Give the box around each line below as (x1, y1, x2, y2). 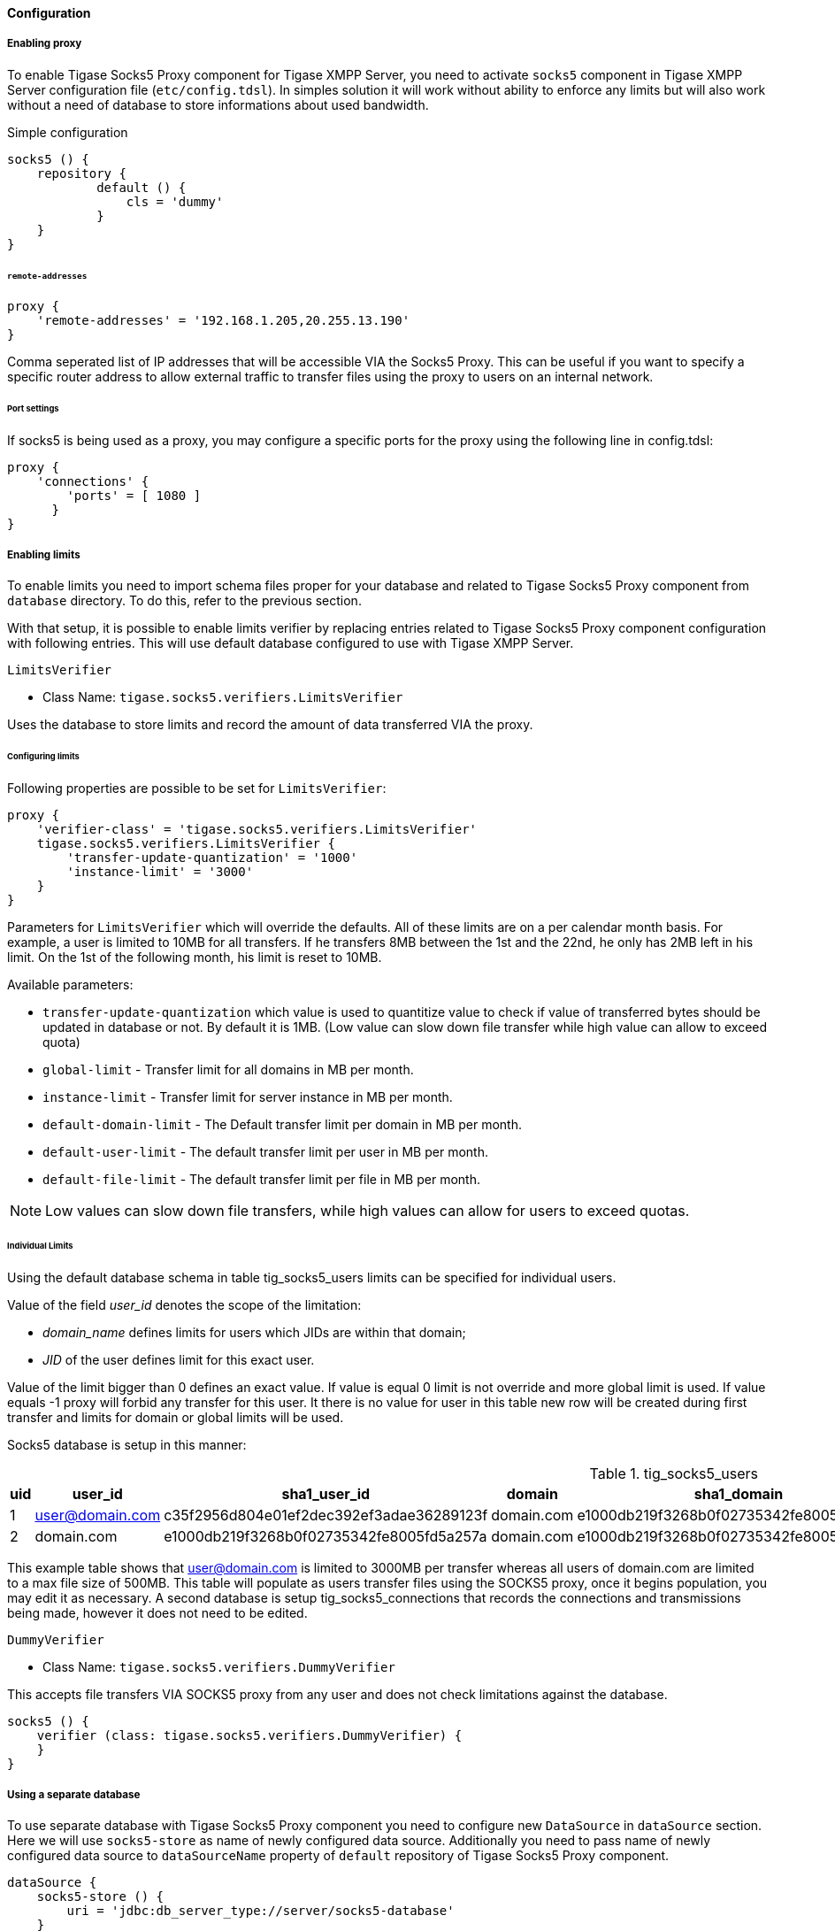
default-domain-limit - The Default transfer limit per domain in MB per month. (42, 1116, 522, 1132)
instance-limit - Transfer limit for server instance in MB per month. (42, 1089, 453, 1104)
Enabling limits (7, 548, 80, 561)
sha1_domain (693, 1485, 784, 1504)
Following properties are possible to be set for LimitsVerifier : (7, 780, 387, 796)
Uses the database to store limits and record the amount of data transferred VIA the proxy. (7, 716, 533, 732)
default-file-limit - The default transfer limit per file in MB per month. (42, 1171, 480, 1187)
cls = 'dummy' (126, 194, 224, 209)
